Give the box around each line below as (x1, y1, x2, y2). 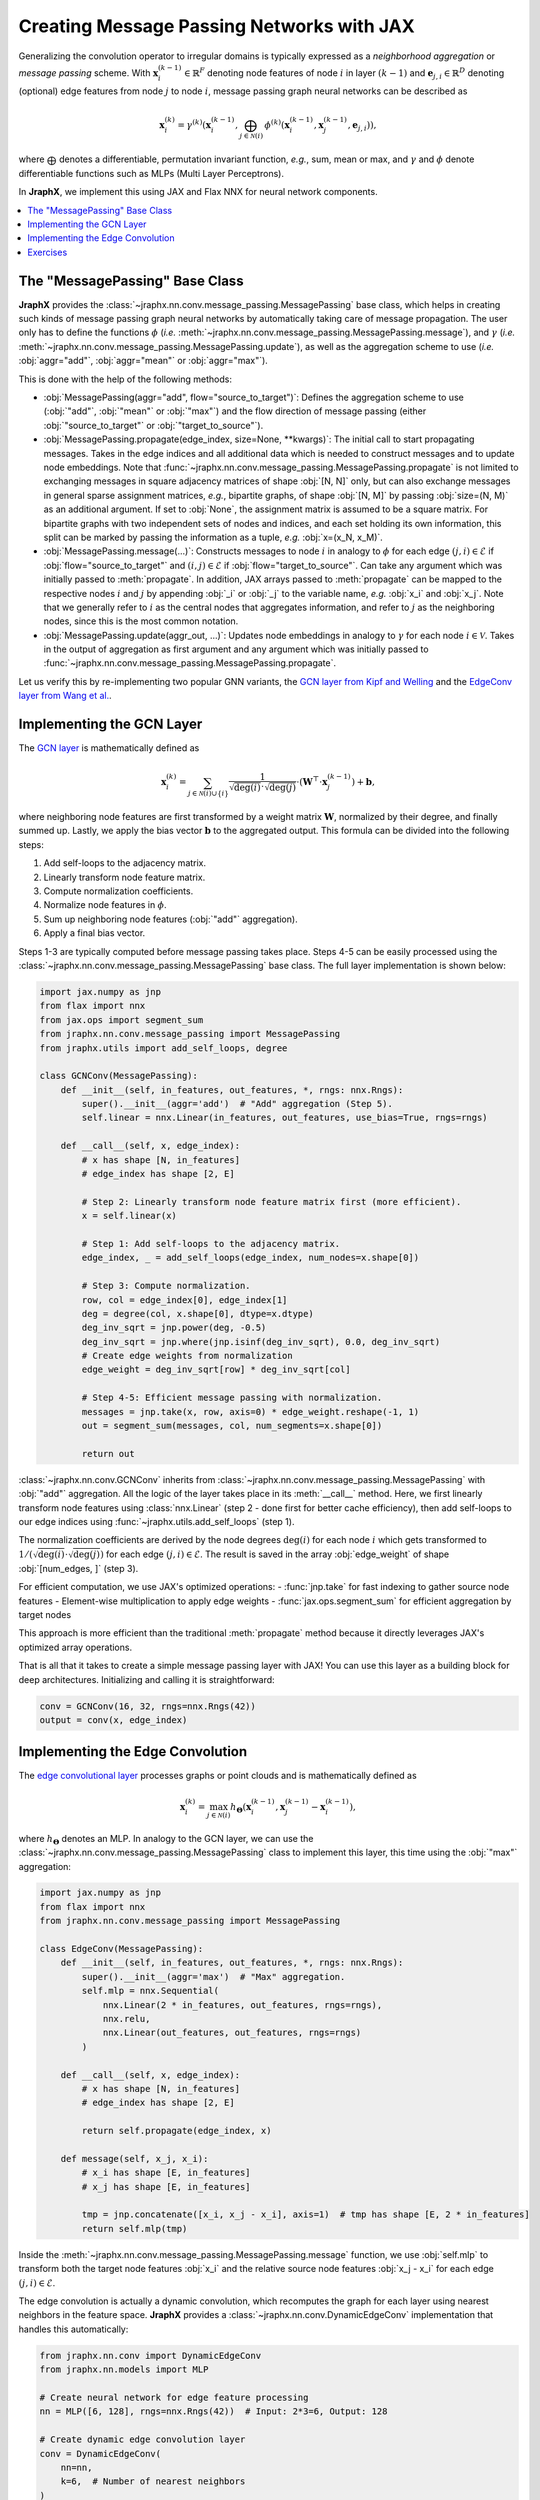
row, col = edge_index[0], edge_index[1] (81, 1294, 288, 1305)
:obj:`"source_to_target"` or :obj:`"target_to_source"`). (43, 419, 264, 431)
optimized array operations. (18, 1641, 133, 1653)
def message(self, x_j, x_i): (60, 2153, 209, 2164)
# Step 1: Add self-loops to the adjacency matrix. (81, 1238, 341, 1249)
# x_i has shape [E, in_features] (81, 2167, 251, 2179)
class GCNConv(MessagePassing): (39, 1070, 199, 1082)
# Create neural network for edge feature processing (39, 2391, 309, 2403)
